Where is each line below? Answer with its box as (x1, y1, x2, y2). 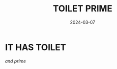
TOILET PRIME (53, 3, 113, 14)
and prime (5, 58, 26, 64)
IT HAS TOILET (5, 41, 66, 53)
